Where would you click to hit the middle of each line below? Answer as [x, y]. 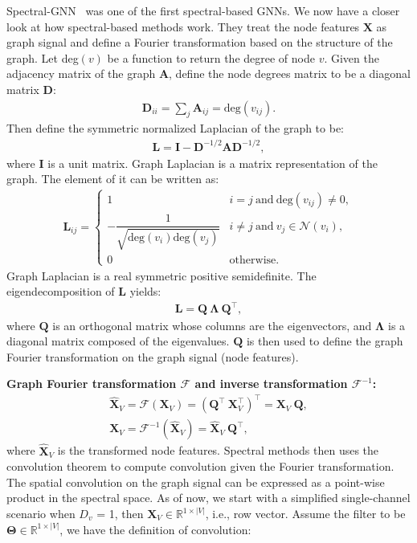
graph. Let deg [43, 57]
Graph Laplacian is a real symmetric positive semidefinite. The [161, 275]
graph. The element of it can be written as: [113, 179]
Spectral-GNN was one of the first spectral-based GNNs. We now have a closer [203, 10]
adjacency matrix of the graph [81, 73]
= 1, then [120, 514]
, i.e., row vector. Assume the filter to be [305, 514]
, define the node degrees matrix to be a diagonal [290, 73]
